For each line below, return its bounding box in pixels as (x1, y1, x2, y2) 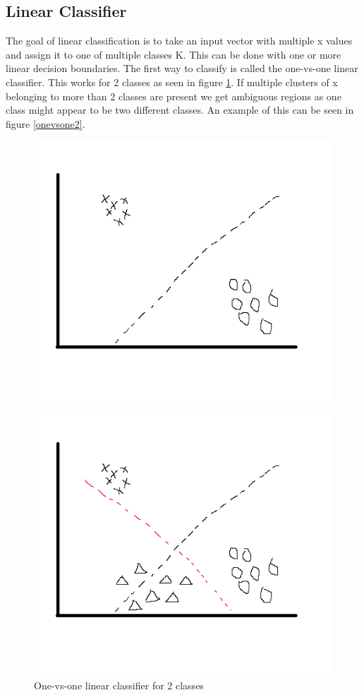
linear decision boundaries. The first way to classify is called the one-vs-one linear (6, 61, 358, 76)
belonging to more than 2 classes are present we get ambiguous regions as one (6, 88, 341, 103)
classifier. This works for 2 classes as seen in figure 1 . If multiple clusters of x (6, 74, 338, 89)
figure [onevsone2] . (6, 116, 85, 131)
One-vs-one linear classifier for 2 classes (34, 677, 204, 692)
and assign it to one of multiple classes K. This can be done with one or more (6, 47, 341, 61)
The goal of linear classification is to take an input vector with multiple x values (6, 33, 353, 48)
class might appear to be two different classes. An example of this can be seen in (6, 102, 354, 117)
